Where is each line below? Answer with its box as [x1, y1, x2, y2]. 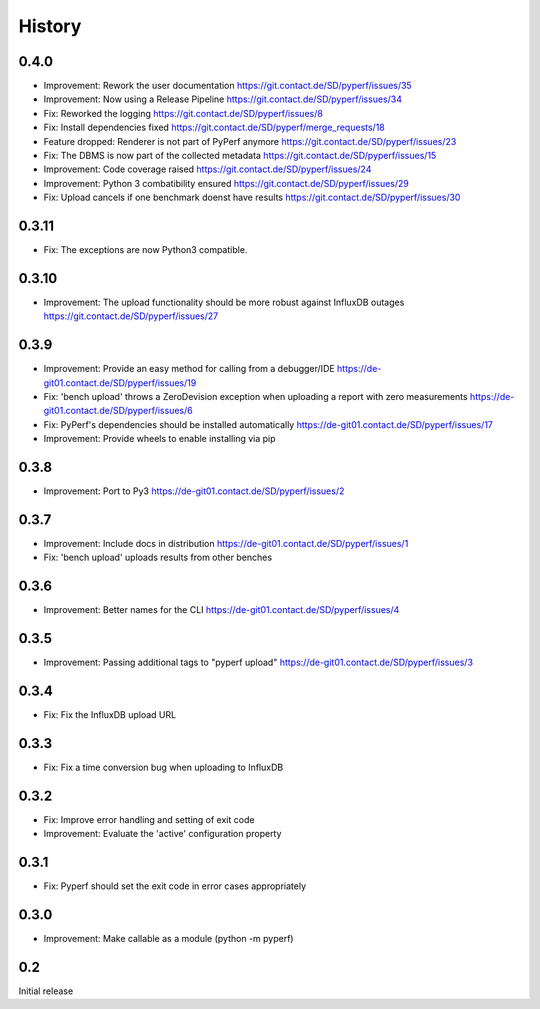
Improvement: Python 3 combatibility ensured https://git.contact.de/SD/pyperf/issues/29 [43, 177, 409, 189]
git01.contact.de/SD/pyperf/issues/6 [43, 405, 194, 417]
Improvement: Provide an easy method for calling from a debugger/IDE [43, 363, 335, 375]
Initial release [18, 985, 74, 997]
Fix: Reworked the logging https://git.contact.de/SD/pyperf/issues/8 [43, 107, 324, 119]
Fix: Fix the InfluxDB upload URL [43, 709, 177, 721]
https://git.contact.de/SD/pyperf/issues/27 [43, 310, 219, 322]
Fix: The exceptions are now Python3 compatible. [43, 244, 248, 256]
